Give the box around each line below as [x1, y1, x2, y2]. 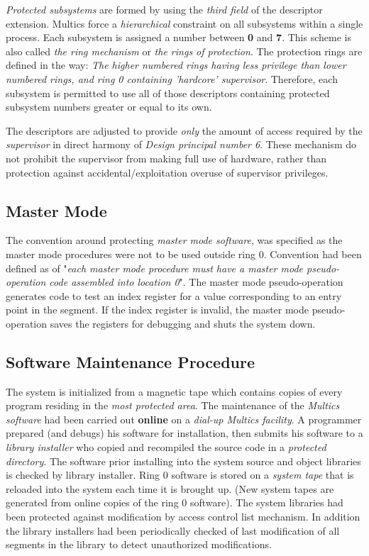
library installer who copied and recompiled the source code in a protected [6, 440, 326, 455]
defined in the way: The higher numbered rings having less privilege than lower [6, 57, 346, 72]
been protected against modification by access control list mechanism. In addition [6, 509, 360, 524]
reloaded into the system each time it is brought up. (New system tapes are [6, 481, 334, 496]
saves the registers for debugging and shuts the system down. [50, 316, 316, 330]
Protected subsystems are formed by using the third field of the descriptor [6, 2, 323, 16]
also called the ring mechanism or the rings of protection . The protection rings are [6, 43, 363, 58]
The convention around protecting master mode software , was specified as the [6, 233, 343, 248]
